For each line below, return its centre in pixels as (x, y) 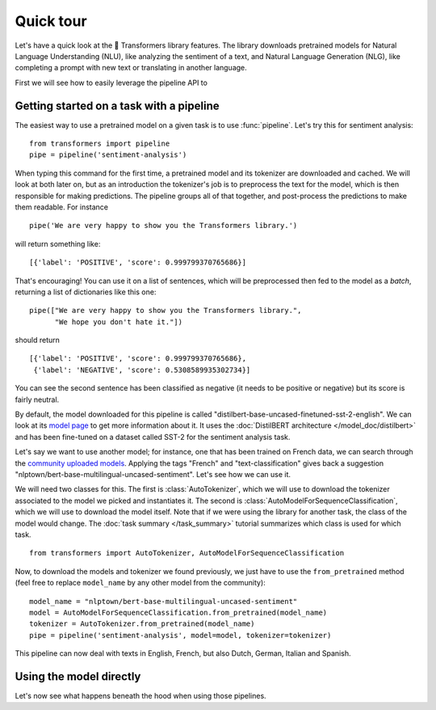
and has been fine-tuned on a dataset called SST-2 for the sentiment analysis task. (153, 437)
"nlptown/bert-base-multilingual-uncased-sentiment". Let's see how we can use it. (153, 474)
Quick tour (51, 21)
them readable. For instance (62, 207)
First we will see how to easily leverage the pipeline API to (111, 82)
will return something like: (58, 243)
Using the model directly (78, 676)
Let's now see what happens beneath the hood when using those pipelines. (140, 695)
